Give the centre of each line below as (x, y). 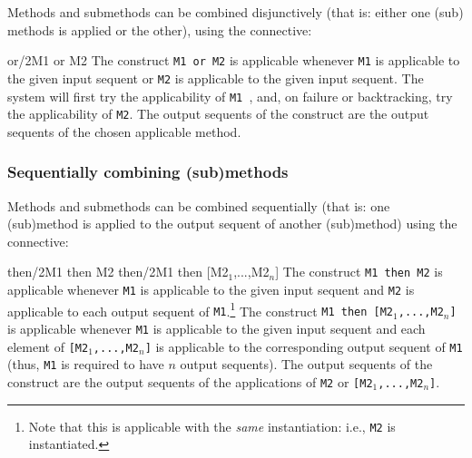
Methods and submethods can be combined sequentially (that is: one (199, 205)
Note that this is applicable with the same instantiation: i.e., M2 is (212, 426)
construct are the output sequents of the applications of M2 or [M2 (190, 382)
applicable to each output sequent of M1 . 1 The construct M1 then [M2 (201, 309)
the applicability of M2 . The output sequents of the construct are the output (218, 114)
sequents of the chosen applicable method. (124, 131)
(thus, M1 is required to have (86, 364)
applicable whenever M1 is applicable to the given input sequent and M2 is (211, 290)
